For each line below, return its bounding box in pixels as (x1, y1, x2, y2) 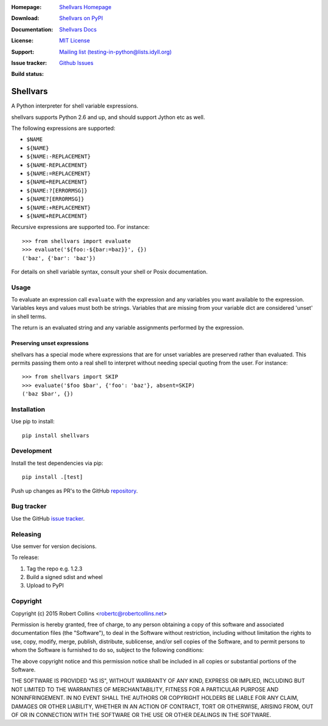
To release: (11, 553, 39, 561)
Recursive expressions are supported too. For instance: (11, 224, 150, 231)
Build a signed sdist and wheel (26, 574, 103, 581)
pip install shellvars (22, 432, 90, 439)
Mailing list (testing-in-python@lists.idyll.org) (59, 48, 172, 55)
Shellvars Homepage (59, 4, 112, 10)
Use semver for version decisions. (11, 543, 97, 550)
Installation (11, 405, 46, 413)
